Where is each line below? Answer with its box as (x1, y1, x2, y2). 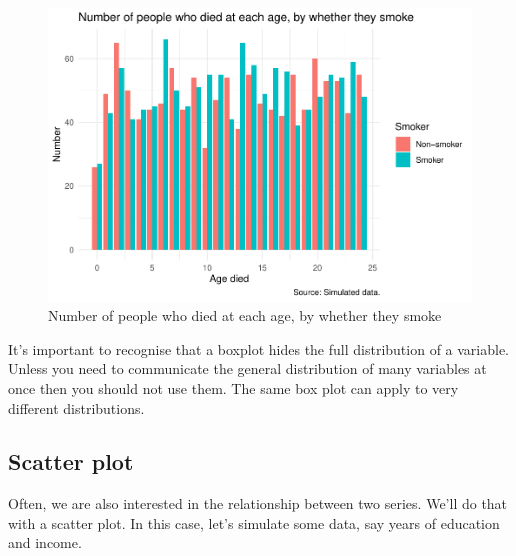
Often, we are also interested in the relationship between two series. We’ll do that (8, 493, 508, 514)
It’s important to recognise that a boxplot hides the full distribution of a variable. (8, 338, 510, 359)
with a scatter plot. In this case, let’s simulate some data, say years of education (8, 512, 500, 533)
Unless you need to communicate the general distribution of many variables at (8, 358, 487, 379)
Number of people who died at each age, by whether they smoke (48, 305, 442, 326)
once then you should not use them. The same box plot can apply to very (8, 377, 459, 398)
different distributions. (8, 397, 145, 418)
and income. (8, 532, 82, 553)
